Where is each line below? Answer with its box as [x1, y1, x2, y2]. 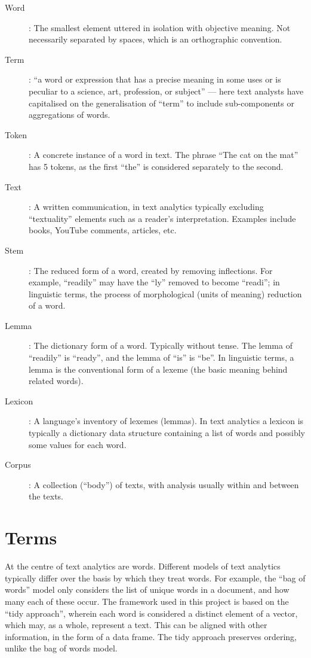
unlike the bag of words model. [5, 642, 118, 654]
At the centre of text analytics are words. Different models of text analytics [5, 560, 281, 572]
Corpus [5, 458, 31, 471]
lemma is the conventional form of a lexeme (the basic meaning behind [29, 362, 288, 375]
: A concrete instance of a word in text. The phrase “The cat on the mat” [29, 148, 298, 161]
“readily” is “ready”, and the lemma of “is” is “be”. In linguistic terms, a [29, 351, 294, 364]
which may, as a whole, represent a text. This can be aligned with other [5, 619, 267, 631]
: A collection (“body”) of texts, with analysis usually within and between [29, 478, 299, 491]
